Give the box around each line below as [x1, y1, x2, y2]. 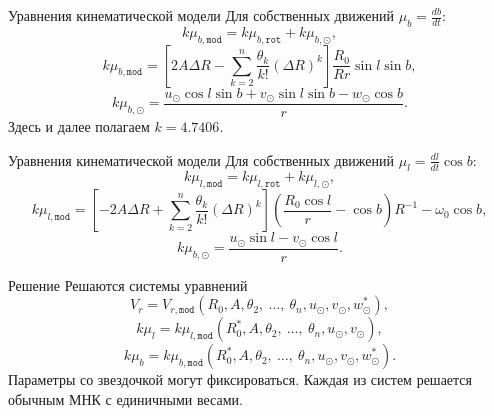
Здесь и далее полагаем [8, 116, 150, 137]
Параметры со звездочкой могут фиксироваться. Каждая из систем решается [8, 369, 473, 390]
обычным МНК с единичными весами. [8, 388, 243, 409]
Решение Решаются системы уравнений [8, 274, 248, 295]
